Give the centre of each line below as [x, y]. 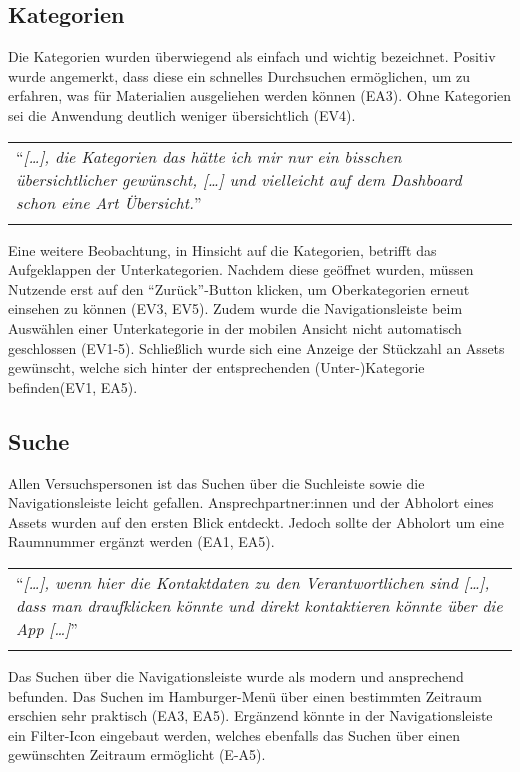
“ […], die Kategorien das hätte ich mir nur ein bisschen [209, 156]
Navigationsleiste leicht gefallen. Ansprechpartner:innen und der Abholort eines [251, 502]
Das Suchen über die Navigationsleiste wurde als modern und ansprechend [236, 675]
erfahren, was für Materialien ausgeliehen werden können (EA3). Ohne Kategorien [260, 95]
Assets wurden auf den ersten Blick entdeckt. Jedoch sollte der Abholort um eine [256, 521]
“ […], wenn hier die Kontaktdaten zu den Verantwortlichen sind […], [253, 582]
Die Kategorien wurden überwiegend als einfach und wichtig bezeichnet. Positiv [252, 56]
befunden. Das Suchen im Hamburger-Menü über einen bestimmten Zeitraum [245, 695]
